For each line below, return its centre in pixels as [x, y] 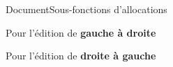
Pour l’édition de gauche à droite [81, 32]
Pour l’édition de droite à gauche [81, 56]
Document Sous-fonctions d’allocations [86, 9]
